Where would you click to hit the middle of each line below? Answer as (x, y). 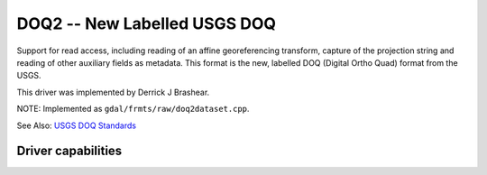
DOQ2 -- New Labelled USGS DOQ (147, 23)
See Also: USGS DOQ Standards (77, 125)
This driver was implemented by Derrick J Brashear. (113, 92)
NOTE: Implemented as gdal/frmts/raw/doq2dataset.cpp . (133, 109)
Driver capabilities (69, 151)
